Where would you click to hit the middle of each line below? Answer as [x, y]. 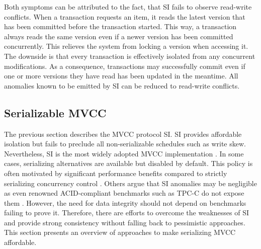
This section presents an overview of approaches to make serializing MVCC [120, 232]
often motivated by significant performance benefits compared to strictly [116, 173]
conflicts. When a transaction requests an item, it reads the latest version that [125, 16]
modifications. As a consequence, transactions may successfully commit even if [125, 66]
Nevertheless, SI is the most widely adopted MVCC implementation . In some [124, 153]
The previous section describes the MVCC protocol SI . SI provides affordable [123, 134]
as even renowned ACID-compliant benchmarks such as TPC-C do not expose [124, 193]
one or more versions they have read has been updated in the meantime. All [121, 76]
